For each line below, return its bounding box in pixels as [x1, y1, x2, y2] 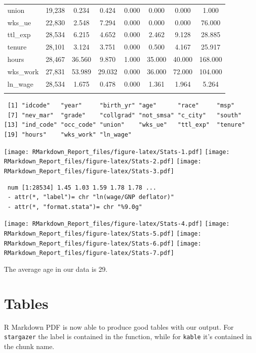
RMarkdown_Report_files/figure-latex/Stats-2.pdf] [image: [4, 158, 202, 165]
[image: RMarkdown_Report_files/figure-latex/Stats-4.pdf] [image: [4, 220, 230, 228]
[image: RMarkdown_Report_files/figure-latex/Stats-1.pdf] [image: [4, 148, 230, 155]
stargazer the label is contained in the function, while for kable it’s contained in [4, 331, 252, 342]
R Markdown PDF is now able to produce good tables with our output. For [4, 321, 234, 332]
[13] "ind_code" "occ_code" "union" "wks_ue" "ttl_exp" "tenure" [4, 121, 245, 129]
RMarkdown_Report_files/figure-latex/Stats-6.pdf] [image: [4, 240, 202, 247]
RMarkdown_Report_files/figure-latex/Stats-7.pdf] [4, 250, 174, 257]
